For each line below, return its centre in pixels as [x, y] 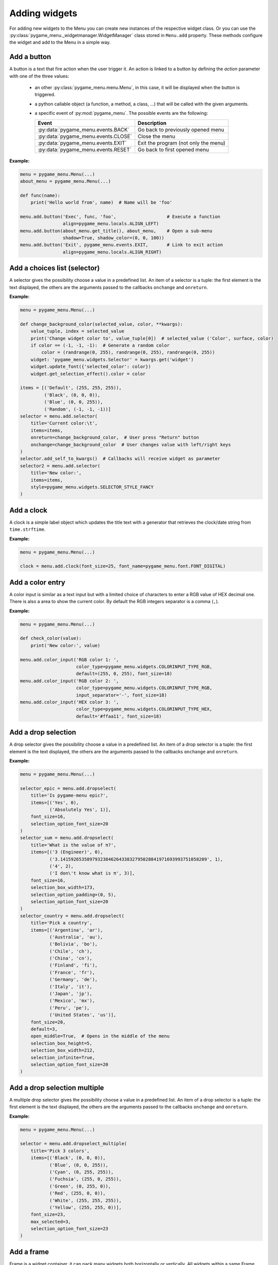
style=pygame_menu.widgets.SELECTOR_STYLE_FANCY [92, 487]
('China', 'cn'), [71, 958]
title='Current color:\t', [64, 423]
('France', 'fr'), [72, 972]
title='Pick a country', [62, 923]
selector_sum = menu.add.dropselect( [67, 838]
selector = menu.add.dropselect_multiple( [73, 1144]
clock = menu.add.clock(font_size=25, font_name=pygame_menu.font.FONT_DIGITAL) [123, 566]
